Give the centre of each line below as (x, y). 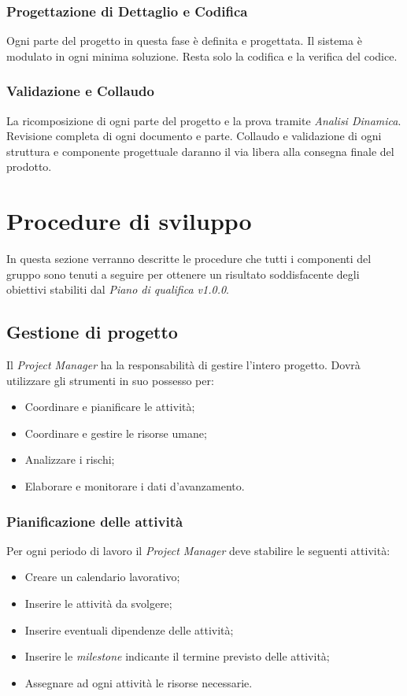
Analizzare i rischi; (70, 459)
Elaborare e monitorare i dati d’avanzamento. (135, 486)
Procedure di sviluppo (129, 221)
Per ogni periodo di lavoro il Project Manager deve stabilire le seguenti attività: (198, 550)
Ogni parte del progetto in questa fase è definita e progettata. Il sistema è (184, 41)
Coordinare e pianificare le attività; (110, 407)
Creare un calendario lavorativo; (102, 577)
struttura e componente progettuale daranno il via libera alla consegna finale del (200, 151)
